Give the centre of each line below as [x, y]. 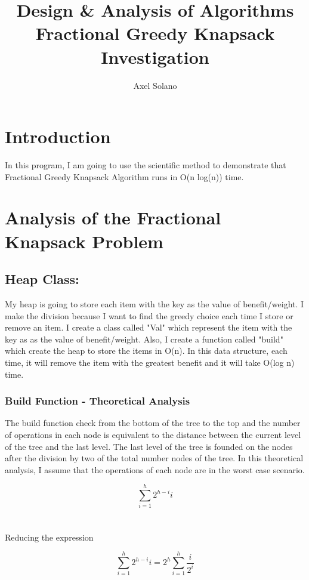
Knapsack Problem [84, 241]
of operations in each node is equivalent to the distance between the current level [153, 434]
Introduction [58, 136]
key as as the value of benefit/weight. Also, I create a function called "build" [144, 339]
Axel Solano [155, 85]
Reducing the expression [49, 537]
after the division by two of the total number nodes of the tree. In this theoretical [154, 458]
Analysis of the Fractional [113, 217]
